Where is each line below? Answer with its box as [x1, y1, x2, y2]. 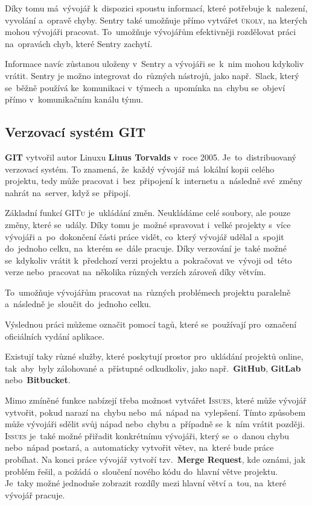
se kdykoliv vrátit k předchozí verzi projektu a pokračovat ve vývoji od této [5, 253, 292, 266]
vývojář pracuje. [5, 488, 65, 501]
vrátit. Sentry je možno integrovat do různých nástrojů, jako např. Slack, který [5, 69, 299, 81]
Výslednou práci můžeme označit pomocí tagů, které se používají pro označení [5, 318, 297, 331]
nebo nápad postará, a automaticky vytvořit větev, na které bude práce [5, 441, 274, 454]
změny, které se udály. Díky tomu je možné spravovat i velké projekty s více [5, 218, 291, 230]
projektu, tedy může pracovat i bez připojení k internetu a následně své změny [5, 174, 303, 187]
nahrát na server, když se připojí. [5, 186, 131, 199]
